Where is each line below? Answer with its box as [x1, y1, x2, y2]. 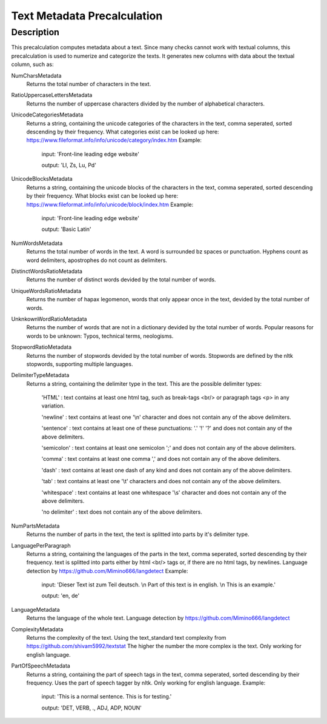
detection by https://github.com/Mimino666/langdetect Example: [26, 567, 188, 574]
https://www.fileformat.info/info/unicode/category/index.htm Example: [26, 136, 202, 144]
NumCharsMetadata [11, 72, 62, 79]
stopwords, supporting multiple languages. [26, 360, 133, 367]
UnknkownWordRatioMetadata [11, 315, 87, 323]
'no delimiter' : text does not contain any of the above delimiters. [41, 508, 203, 515]
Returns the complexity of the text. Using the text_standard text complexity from [26, 634, 226, 642]
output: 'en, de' [41, 592, 80, 600]
